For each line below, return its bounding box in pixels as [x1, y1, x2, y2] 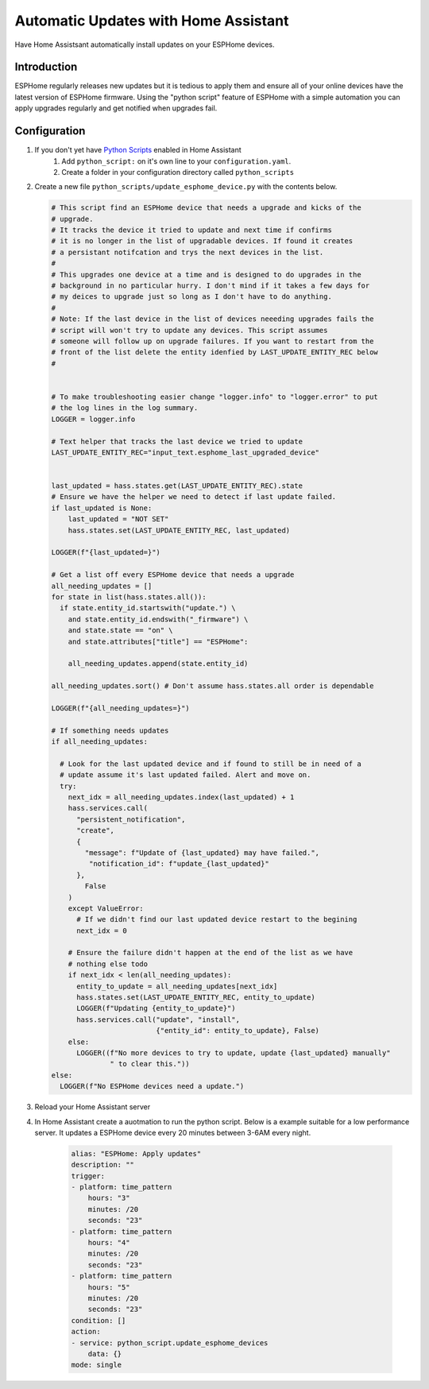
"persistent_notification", [76, 814, 186, 824]
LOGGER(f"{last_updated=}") [51, 548, 160, 557]
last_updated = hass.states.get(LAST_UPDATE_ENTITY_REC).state [51, 482, 303, 490]
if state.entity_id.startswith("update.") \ [60, 604, 236, 613]
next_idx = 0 [76, 926, 127, 935]
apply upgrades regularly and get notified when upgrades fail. [14, 103, 218, 113]
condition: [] [71, 1316, 126, 1325]
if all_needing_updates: [51, 737, 149, 746]
